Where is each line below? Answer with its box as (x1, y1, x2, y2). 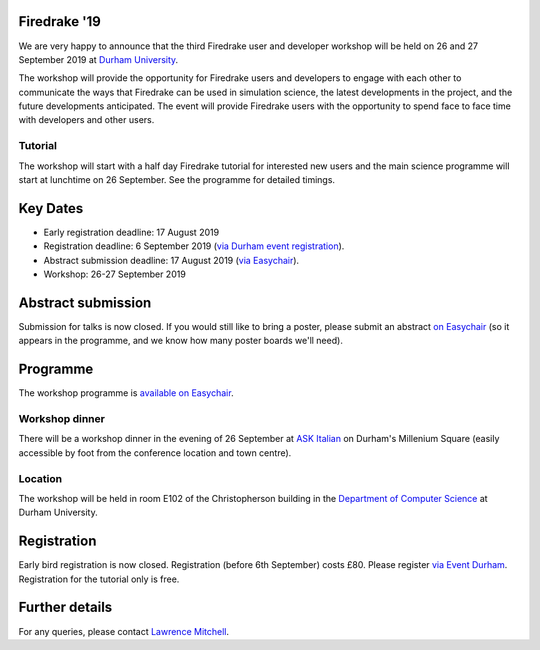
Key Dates (18, 200, 84, 217)
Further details (18, 599, 113, 616)
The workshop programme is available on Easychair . (18, 387, 234, 399)
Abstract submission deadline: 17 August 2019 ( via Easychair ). (43, 254, 300, 266)
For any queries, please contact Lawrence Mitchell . (18, 625, 230, 637)
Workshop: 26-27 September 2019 (43, 268, 187, 280)
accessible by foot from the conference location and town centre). (18, 446, 292, 459)
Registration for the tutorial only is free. (18, 573, 180, 585)
